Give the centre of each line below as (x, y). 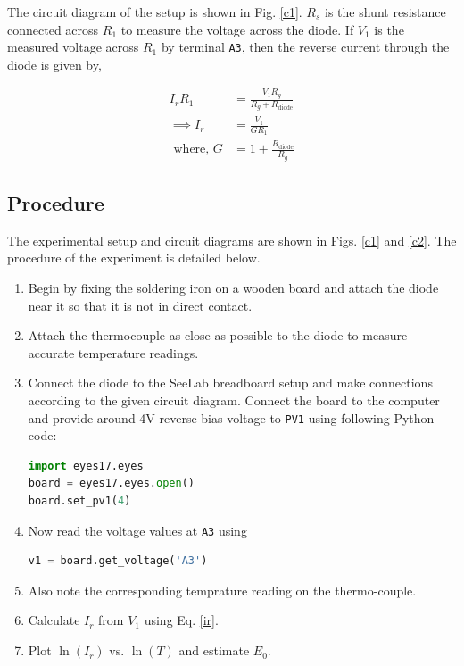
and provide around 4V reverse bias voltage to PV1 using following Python (231, 417)
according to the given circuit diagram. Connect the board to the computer (234, 400)
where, (191, 150)
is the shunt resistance (385, 12)
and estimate (214, 650)
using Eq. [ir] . (181, 620)
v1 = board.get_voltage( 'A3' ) (118, 561)
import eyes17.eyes (86, 466)
